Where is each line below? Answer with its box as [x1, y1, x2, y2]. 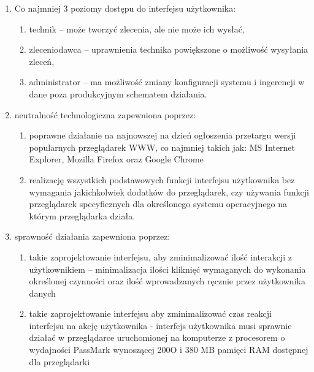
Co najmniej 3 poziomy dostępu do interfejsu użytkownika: [14, 2, 236, 14]
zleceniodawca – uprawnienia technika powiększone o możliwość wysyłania [29, 43, 308, 56]
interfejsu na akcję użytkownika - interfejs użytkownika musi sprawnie [29, 319, 292, 332]
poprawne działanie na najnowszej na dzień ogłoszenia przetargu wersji [29, 129, 296, 142]
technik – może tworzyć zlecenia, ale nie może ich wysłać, [29, 22, 245, 35]
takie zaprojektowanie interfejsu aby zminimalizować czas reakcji [29, 307, 272, 320]
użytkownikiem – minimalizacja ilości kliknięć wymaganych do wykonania [29, 262, 306, 275]
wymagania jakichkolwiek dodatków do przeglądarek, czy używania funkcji [29, 185, 309, 198]
